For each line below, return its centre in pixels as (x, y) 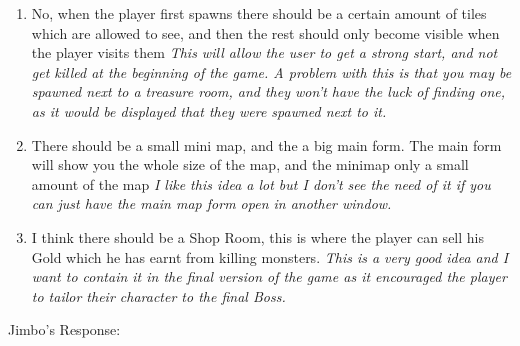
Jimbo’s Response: (64, 329)
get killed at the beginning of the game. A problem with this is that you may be (271, 71)
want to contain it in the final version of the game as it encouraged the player (269, 276)
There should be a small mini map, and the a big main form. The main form (266, 144)
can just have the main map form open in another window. (211, 203)
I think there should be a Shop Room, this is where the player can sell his (257, 236)
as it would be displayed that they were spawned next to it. (209, 110)
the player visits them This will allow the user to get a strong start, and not (264, 52)
